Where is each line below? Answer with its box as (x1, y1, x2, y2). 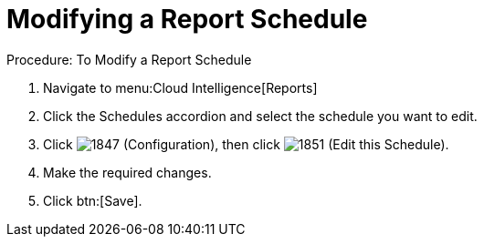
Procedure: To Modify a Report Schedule (6, 51, 252, 67)
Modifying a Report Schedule (6, 4, 368, 35)
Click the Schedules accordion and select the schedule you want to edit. (43, 107, 478, 124)
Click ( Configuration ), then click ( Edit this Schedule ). (43, 136, 449, 152)
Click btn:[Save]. (43, 192, 142, 208)
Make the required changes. (43, 164, 212, 180)
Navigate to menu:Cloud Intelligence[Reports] (43, 79, 318, 96)
